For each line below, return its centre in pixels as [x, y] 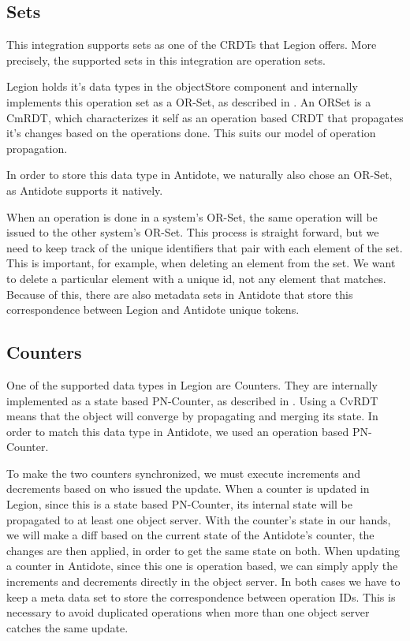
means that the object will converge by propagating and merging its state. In [192, 416]
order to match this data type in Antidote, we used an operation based [178, 431]
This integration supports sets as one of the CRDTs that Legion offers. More [192, 45]
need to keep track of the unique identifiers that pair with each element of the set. [205, 247]
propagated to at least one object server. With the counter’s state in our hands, [199, 519]
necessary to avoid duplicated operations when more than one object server [188, 612]
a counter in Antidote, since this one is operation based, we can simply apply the [202, 566]
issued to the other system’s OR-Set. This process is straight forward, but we [193, 232]
